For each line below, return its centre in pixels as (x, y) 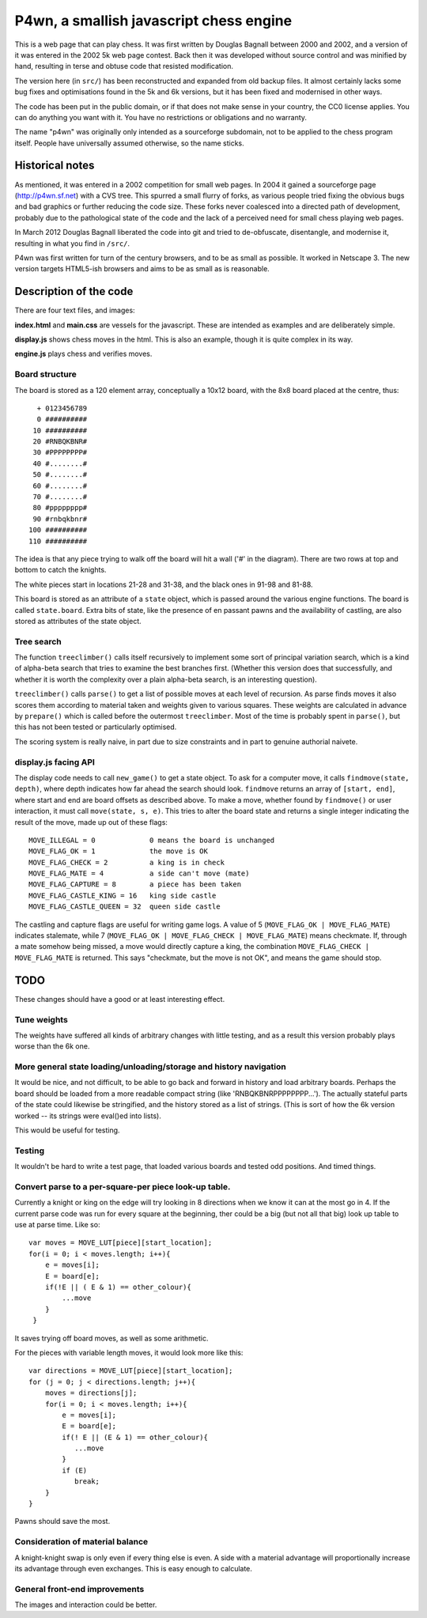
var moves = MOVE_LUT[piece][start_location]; (121, 1243)
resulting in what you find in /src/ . (72, 243)
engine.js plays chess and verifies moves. (83, 354)
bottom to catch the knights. (60, 570)
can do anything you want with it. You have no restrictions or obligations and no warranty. (161, 117)
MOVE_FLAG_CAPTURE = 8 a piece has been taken (135, 885)
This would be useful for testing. (67, 1130)
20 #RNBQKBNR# (60, 442)
